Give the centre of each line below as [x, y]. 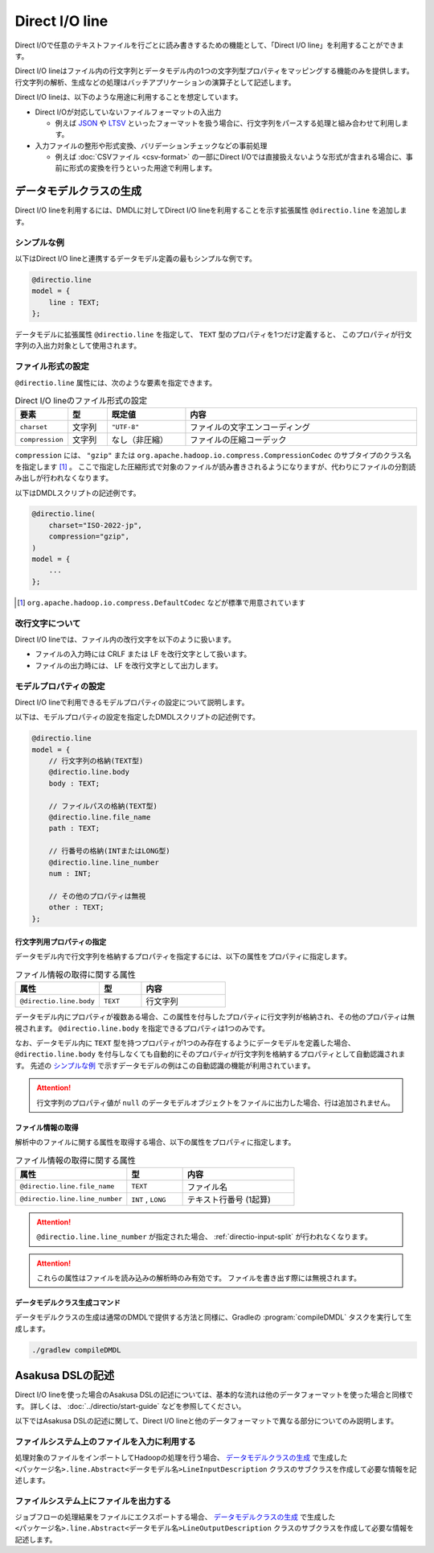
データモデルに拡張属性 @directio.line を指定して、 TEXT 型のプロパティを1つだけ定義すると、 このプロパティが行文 [213, 335]
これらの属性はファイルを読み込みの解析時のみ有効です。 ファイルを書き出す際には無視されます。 [199, 1278]
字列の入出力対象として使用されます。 [78, 345]
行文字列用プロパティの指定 [61, 942]
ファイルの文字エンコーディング [250, 427]
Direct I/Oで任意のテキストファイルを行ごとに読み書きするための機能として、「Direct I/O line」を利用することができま [210, 45]
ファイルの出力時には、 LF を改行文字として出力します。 [129, 665]
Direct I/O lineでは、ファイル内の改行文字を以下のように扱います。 [125, 639]
